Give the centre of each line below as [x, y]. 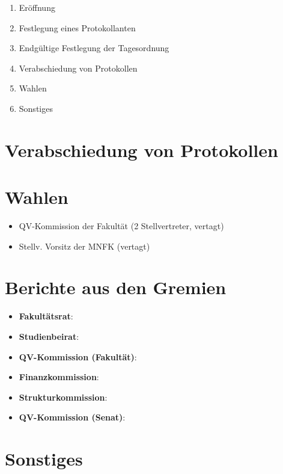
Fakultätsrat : [46, 316]
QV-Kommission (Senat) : [72, 417]
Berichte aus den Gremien [116, 287]
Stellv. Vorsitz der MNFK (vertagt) [84, 246]
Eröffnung [37, 7]
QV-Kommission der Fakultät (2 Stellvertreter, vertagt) [121, 226]
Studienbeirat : [49, 336]
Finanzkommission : [59, 377]
